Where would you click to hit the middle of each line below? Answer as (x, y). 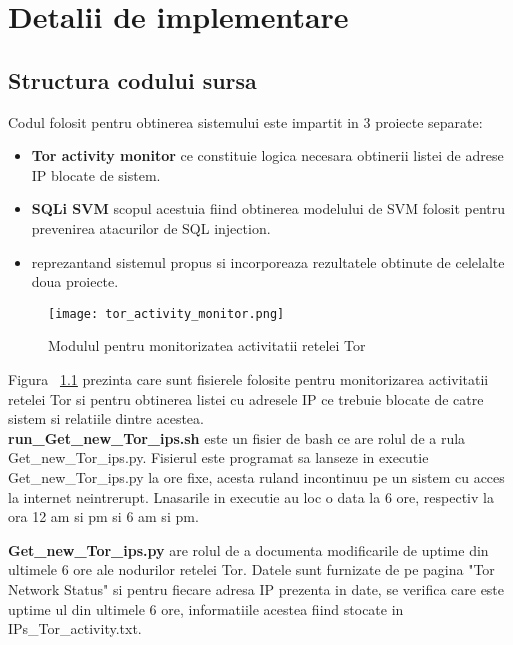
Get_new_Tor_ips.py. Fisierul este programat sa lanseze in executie (218, 457)
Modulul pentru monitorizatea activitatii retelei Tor (207, 345)
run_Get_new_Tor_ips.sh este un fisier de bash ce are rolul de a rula (237, 437)
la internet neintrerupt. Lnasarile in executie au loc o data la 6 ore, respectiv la (251, 496)
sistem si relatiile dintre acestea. (106, 418)
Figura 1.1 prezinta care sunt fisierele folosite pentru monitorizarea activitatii (248, 378)
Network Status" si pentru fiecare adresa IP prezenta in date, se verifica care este (256, 588)
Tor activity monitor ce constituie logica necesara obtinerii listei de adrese (267, 155)
